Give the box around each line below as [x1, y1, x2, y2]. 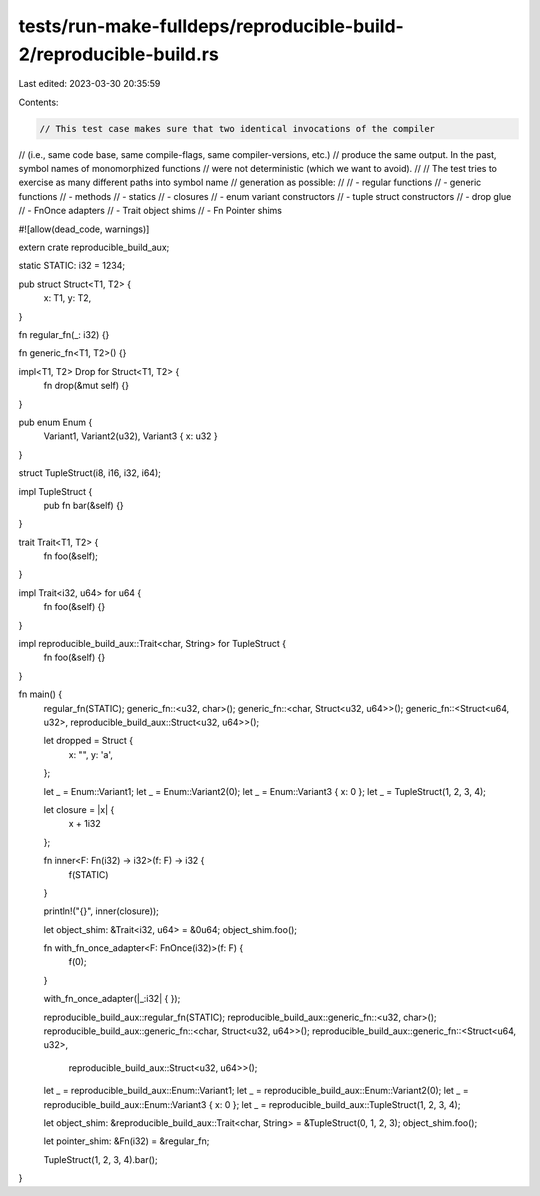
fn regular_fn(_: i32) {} [18, 329, 110, 340]
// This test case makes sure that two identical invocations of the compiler [39, 123, 435, 134]
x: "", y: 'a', [68, 748, 114, 760]
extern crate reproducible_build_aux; [18, 241, 170, 254]
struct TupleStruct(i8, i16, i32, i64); [18, 467, 162, 479]
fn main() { [18, 688, 63, 700]
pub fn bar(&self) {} [43, 499, 124, 511]
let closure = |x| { [43, 803, 115, 815]
